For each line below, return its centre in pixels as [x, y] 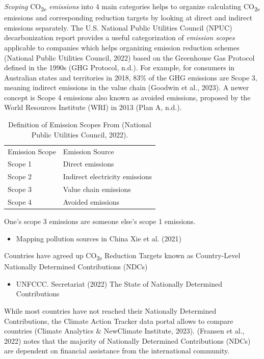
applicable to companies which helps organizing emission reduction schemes [122, 47]
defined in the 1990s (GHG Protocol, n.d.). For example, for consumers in [120, 67]
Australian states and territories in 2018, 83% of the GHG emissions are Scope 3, [131, 77]
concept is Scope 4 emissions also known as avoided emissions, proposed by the [127, 97]
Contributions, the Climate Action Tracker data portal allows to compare [119, 321]
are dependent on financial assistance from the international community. [117, 351]
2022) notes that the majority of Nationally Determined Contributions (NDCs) [127, 340]
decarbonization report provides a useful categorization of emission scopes [120, 37]
